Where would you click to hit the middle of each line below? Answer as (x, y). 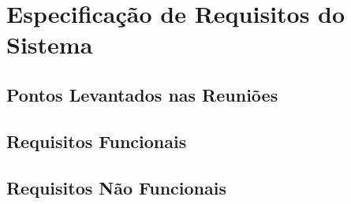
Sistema (50, 45)
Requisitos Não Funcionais (117, 187)
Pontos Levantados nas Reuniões (142, 94)
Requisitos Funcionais (97, 141)
